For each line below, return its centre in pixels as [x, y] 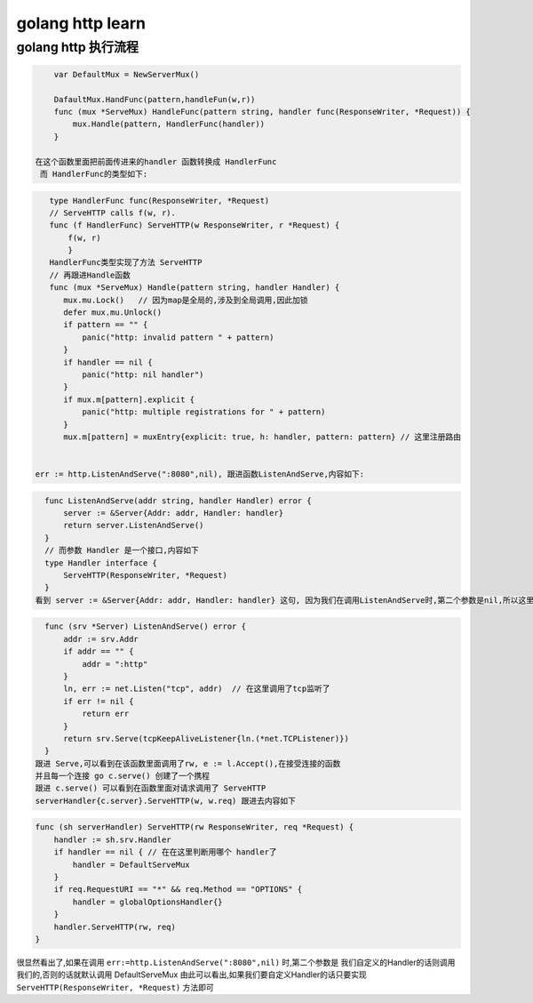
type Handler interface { [101, 563]
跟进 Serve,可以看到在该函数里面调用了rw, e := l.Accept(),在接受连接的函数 [188, 763]
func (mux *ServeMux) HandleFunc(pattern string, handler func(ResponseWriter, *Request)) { [262, 112]
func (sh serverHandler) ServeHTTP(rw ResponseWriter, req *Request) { [195, 827]
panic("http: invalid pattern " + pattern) [178, 337]
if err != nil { [99, 701]
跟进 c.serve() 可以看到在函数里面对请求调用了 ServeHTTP [151, 788]
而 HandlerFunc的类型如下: [94, 174]
